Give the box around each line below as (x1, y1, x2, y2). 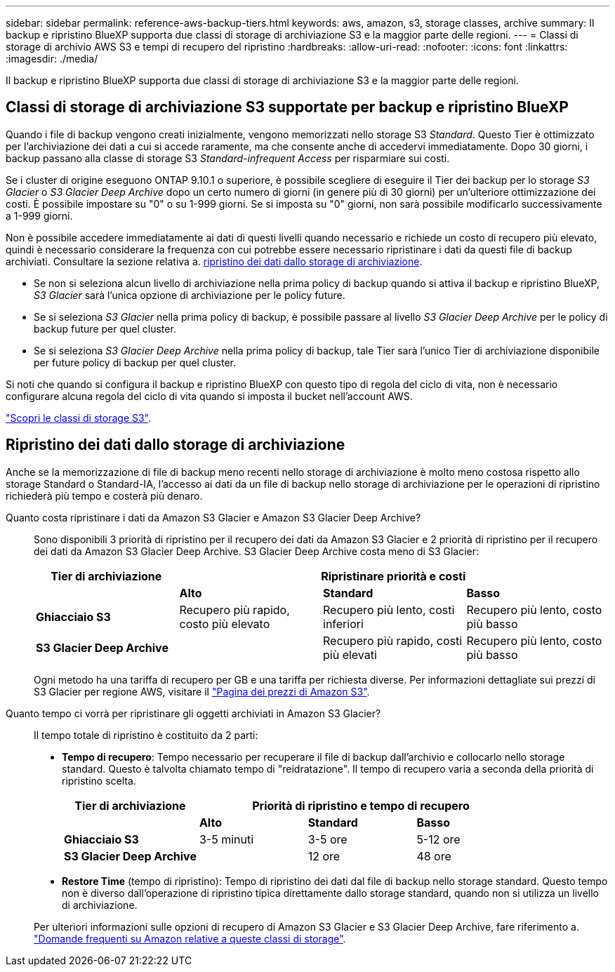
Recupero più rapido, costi (323, 633, 463, 648)
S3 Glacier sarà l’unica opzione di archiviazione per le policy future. (34, 288, 345, 301)
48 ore (416, 848, 451, 863)
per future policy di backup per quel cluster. (34, 356, 236, 368)
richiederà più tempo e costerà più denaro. (6, 489, 203, 502)
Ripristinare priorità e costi (321, 568, 466, 583)
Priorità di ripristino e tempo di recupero (252, 798, 470, 813)
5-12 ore (416, 832, 461, 846)
